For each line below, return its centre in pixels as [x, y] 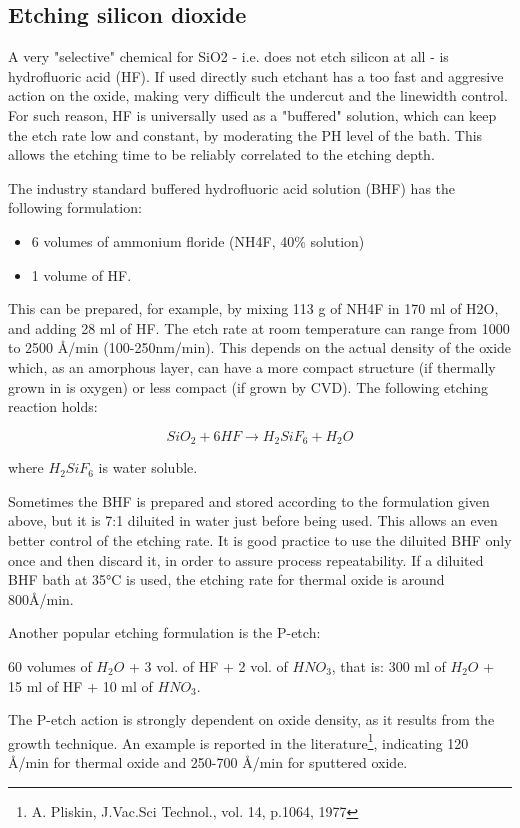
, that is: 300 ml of [388, 665]
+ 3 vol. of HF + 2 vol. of [208, 665]
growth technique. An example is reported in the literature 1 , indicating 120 [238, 741]
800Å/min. [41, 598]
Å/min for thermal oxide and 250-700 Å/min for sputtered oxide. [208, 761]
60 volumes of [50, 665]
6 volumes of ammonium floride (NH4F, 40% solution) [198, 240]
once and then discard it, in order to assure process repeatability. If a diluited [246, 559]
